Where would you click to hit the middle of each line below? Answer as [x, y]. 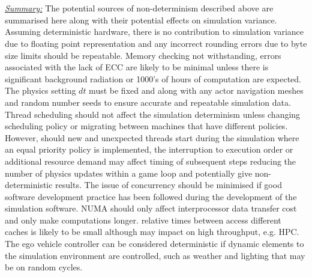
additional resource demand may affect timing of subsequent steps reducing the [151, 161]
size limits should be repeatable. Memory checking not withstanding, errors [143, 55]
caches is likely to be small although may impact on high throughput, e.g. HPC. [152, 232]
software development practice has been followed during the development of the [151, 196]
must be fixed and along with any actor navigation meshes [196, 90]
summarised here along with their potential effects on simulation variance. [141, 20]
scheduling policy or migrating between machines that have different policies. [146, 126]
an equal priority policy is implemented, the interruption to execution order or [149, 149]
